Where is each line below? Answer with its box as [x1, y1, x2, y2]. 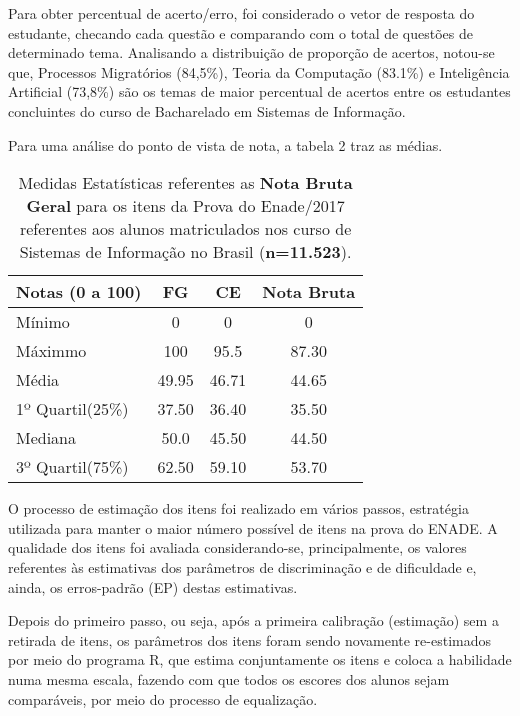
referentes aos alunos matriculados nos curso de [19, 217, 352, 241]
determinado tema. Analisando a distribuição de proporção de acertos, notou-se [8, 42, 495, 63]
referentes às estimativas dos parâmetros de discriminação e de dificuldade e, [8, 556, 477, 577]
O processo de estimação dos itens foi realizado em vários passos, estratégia [8, 498, 469, 519]
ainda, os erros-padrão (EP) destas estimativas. [8, 576, 298, 597]
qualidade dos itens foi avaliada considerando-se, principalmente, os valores [8, 537, 467, 558]
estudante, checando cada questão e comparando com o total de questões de [8, 22, 474, 43]
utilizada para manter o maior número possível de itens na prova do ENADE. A [8, 517, 498, 538]
